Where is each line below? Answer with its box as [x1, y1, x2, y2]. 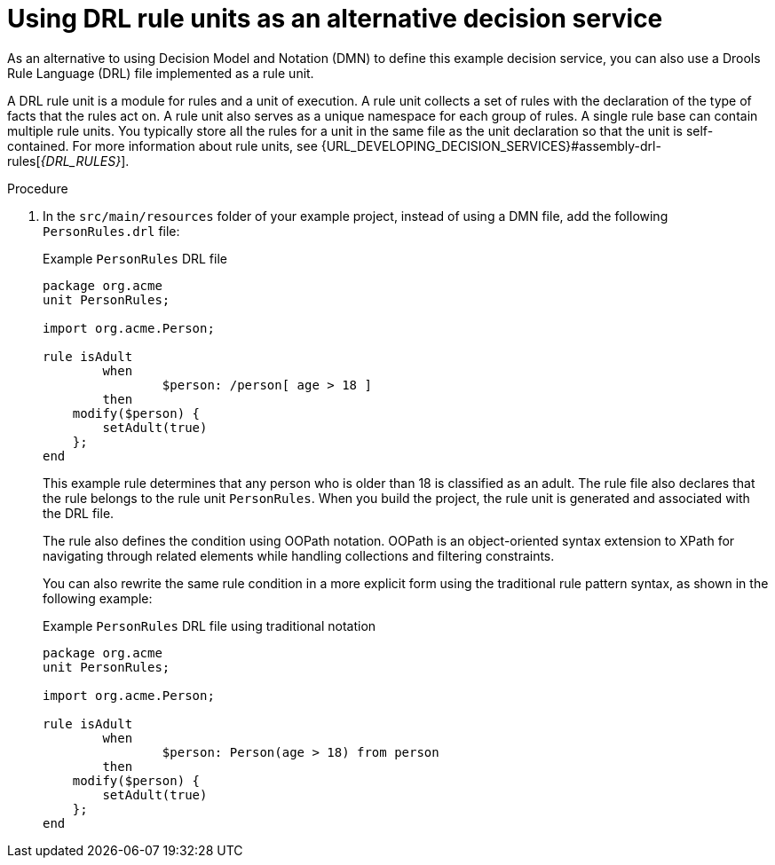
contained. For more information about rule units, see [7, 138, 318, 153]
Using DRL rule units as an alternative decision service [7, 4, 663, 34]
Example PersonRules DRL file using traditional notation [43, 617, 376, 633]
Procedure [7, 180, 68, 196]
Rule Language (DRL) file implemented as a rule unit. [7, 65, 314, 81]
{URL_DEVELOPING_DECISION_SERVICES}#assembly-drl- [320, 138, 661, 153]
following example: [43, 590, 153, 606]
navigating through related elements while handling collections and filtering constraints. [43, 547, 555, 563]
